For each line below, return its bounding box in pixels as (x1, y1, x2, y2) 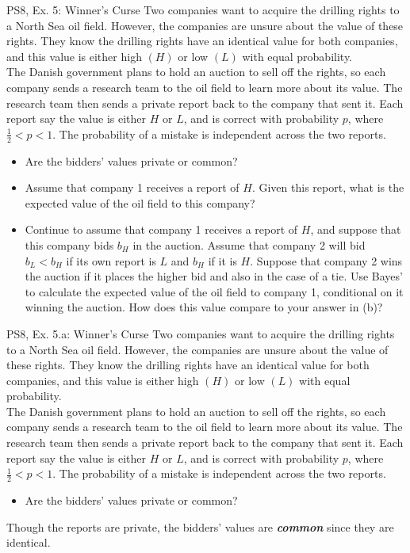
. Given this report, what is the (251, 179, 404, 196)
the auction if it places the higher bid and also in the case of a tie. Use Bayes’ (25, 268, 403, 284)
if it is (208, 252, 237, 269)
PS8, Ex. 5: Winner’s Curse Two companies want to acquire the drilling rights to (6, 2, 400, 17)
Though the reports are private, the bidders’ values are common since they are (6, 518, 394, 535)
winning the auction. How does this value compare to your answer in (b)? (25, 299, 383, 315)
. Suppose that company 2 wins (250, 252, 403, 269)
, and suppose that (310, 221, 401, 238)
